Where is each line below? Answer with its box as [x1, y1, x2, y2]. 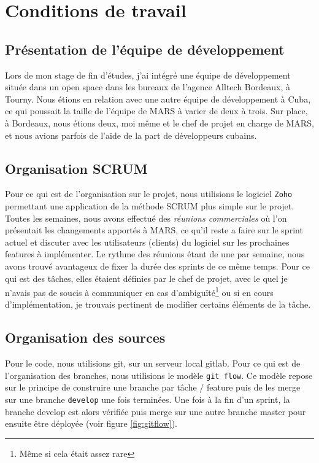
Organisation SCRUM [5, 158, 148, 177]
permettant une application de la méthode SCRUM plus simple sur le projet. [5, 200, 294, 212]
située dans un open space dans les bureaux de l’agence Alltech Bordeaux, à [5, 80, 290, 93]
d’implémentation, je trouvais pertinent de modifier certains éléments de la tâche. [5, 298, 311, 311]
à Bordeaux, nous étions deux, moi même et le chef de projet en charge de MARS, [5, 116, 314, 129]
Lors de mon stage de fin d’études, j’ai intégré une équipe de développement [5, 68, 291, 81]
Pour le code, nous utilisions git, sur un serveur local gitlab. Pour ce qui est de [5, 357, 301, 370]
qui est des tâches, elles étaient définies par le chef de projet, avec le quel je [5, 271, 288, 284]
